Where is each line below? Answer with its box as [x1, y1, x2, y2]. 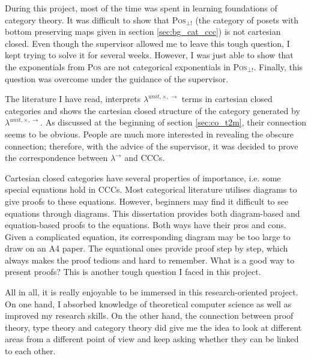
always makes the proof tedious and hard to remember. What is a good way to [5, 253, 295, 266]
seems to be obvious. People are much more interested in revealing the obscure [5, 127, 294, 140]
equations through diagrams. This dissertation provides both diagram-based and [5, 207, 300, 219]
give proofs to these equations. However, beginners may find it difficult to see [5, 195, 289, 207]
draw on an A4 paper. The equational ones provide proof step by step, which [5, 242, 288, 255]
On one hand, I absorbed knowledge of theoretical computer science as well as [5, 297, 292, 310]
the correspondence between [5, 151, 108, 164]
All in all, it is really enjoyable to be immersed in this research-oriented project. [5, 286, 298, 298]
